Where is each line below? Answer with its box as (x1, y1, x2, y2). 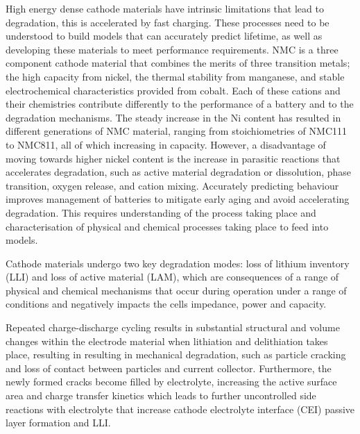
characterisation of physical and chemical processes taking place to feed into (6, 219, 329, 233)
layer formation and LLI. (6, 415, 111, 430)
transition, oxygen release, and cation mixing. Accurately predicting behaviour (6, 178, 339, 192)
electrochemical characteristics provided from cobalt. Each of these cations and (6, 83, 341, 97)
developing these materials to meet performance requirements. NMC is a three (6, 42, 338, 56)
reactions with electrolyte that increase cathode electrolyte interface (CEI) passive (6, 401, 355, 416)
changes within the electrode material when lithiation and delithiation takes (6, 333, 328, 348)
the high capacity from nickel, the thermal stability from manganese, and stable (6, 69, 345, 83)
